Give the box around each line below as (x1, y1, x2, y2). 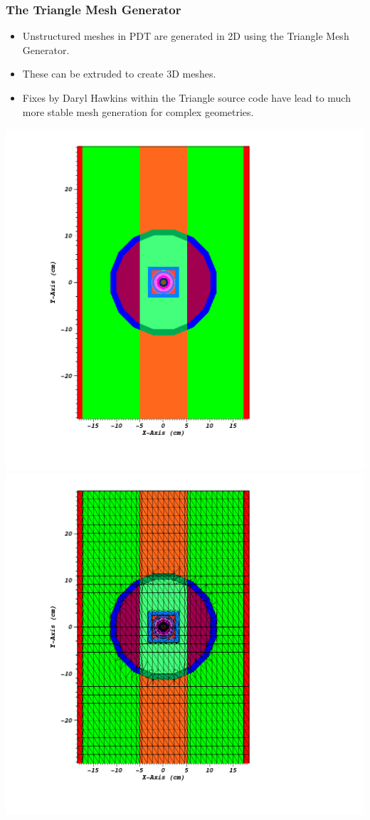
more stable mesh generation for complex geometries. (22, 104, 254, 119)
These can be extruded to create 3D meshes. (22, 66, 216, 81)
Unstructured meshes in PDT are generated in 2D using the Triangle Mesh (22, 28, 349, 43)
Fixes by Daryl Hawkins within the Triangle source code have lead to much (22, 90, 351, 105)
